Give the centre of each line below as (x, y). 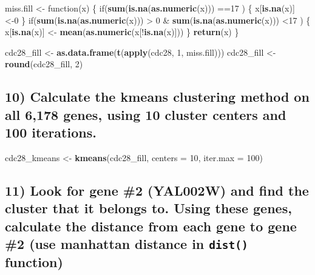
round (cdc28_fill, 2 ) (44, 64)
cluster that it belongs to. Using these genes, (148, 208)
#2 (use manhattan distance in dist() (127, 244)
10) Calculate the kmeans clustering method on (157, 97)
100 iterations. (51, 132)
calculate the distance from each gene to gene (151, 226)
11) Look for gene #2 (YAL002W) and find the (157, 190)
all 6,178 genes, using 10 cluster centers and (146, 114)
